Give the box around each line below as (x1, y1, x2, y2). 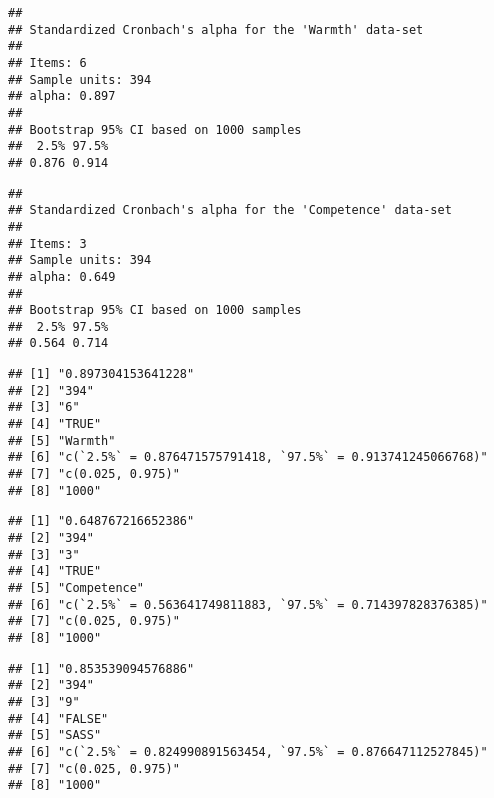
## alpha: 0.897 (8, 89, 116, 104)
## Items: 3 (8, 236, 87, 251)
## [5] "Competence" (8, 581, 145, 595)
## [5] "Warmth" (8, 433, 116, 448)
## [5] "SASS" (8, 728, 102, 743)
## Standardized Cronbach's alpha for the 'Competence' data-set (8, 203, 452, 218)
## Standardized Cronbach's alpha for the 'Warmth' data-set (8, 22, 424, 37)
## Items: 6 (8, 55, 87, 70)
